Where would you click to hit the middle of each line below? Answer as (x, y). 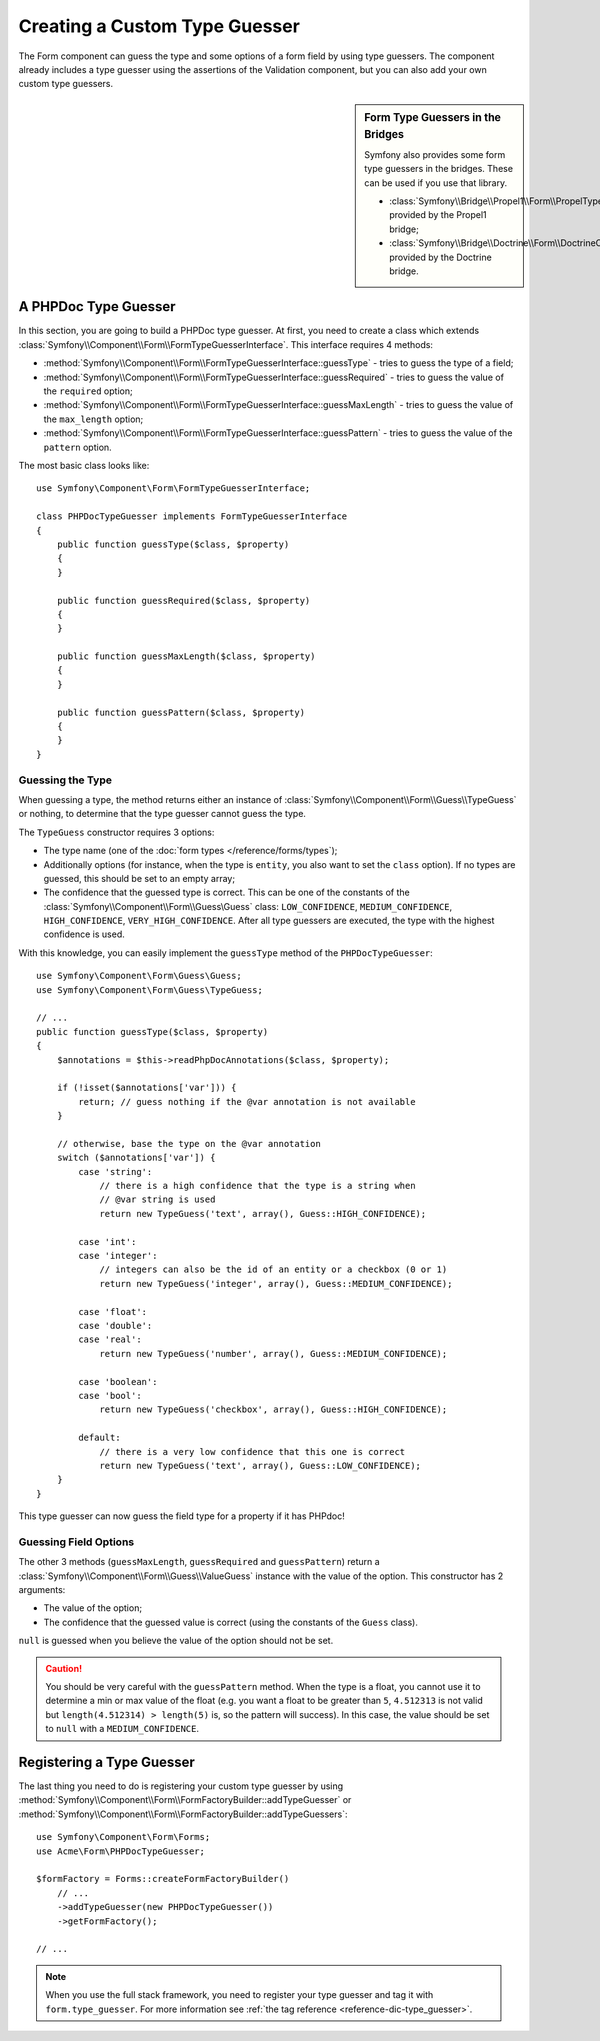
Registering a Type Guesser (106, 1761)
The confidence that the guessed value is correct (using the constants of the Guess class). (231, 1622)
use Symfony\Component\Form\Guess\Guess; (139, 976)
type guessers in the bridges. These (439, 169)
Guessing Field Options (76, 1542)
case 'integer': (118, 1256)
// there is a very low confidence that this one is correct (252, 1451)
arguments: (42, 1589)
